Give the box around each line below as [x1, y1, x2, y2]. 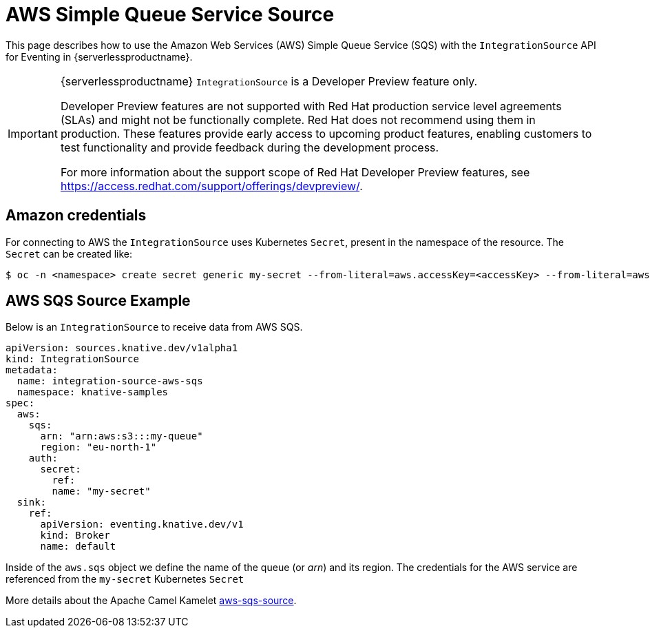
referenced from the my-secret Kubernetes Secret [6, 573, 244, 585]
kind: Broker [40, 530, 110, 541]
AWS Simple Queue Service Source [6, 3, 335, 26]
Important [8, 126, 58, 141]
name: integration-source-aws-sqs [17, 375, 203, 387]
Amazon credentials [6, 207, 147, 225]
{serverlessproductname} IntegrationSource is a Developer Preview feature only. [60, 74, 478, 88]
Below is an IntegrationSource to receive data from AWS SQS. [6, 321, 303, 333]
